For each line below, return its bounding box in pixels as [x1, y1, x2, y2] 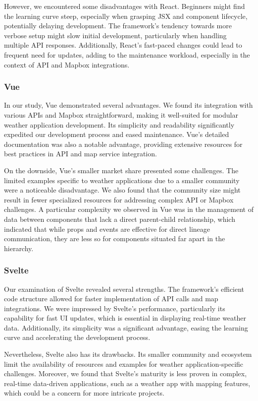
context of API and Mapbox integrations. [4, 59, 130, 69]
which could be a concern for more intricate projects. [4, 388, 164, 398]
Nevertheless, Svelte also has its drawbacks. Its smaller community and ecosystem [4, 349, 252, 359]
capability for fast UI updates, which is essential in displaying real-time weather [4, 313, 247, 323]
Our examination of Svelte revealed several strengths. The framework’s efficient [4, 283, 245, 294]
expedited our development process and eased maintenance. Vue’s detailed [4, 129, 229, 139]
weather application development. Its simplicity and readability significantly [4, 119, 235, 130]
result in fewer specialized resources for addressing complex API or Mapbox [4, 194, 234, 204]
